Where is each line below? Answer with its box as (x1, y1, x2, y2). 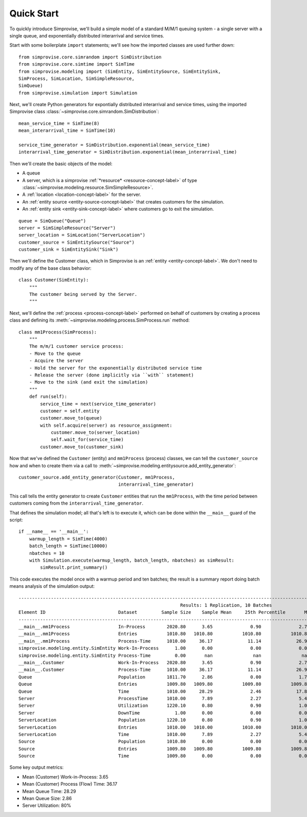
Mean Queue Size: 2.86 (22, 795, 72, 802)
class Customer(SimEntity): (18, 277, 89, 283)
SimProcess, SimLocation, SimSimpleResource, (18, 75, 135, 82)
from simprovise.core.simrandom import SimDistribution (18, 54, 162, 60)
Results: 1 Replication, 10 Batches (180, 602, 272, 608)
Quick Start (9, 8, 59, 19)
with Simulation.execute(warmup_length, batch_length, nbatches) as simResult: (29, 557, 235, 563)
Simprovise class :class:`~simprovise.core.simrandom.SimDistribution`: (9, 108, 159, 115)
